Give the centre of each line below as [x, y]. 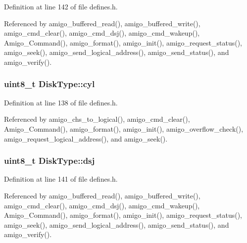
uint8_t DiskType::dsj [49, 161]
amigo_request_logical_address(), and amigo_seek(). [86, 138]
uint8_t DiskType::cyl [49, 84]
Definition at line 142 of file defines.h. [61, 6]
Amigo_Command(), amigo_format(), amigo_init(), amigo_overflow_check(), [124, 128]
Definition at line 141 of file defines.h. [61, 179]
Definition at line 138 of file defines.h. [61, 102]
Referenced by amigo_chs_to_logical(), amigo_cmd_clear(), [97, 119]
